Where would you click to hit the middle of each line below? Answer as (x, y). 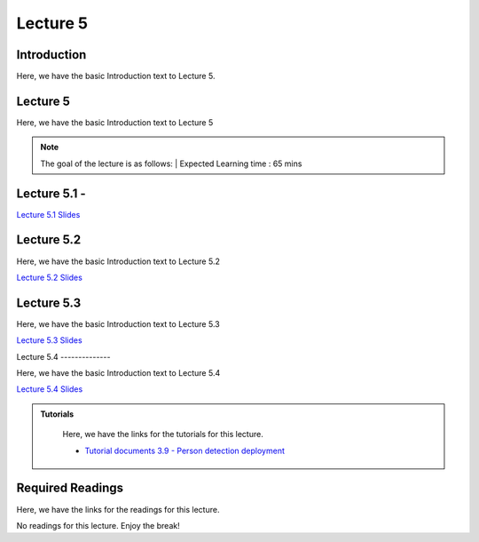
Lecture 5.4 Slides (50, 389)
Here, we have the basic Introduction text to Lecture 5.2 (118, 261)
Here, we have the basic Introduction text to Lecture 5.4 (118, 373)
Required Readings (70, 488)
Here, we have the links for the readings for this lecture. (118, 509)
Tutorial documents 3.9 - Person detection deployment (185, 450)
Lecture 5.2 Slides (50, 277)
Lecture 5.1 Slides (48, 214)
